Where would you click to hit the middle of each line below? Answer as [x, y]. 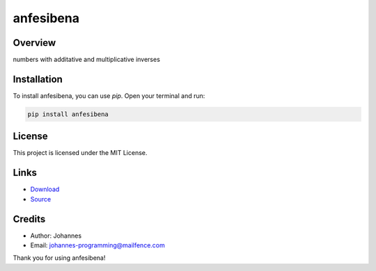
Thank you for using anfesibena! [59, 258]
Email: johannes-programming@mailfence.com [97, 245]
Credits [29, 219]
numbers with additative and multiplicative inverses [86, 60]
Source [41, 199]
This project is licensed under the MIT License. [80, 153]
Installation [38, 79]
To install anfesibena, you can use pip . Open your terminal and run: [109, 96]
